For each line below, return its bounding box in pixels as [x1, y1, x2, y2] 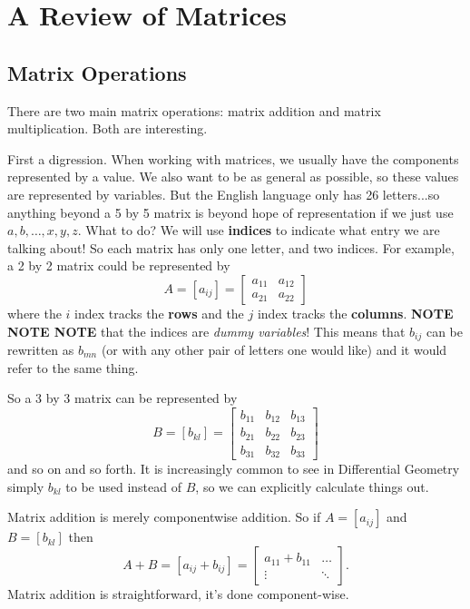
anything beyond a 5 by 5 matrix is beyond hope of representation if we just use [7, 202, 454, 221]
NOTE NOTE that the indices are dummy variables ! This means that [7, 321, 406, 340]
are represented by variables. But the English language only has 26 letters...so [7, 184, 440, 203]
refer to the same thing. [7, 358, 139, 377]
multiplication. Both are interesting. [7, 119, 208, 138]
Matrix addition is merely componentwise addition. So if [7, 507, 321, 526]
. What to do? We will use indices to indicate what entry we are [77, 221, 440, 240]
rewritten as [7, 339, 74, 359]
